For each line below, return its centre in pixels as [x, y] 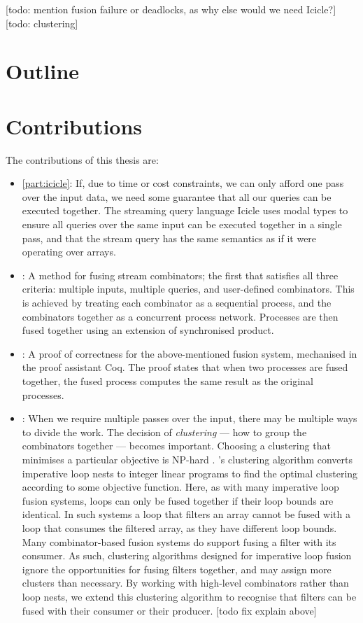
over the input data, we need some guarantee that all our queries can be [177, 196]
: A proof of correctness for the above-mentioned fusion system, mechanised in [190, 353]
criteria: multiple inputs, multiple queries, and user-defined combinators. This [188, 289]
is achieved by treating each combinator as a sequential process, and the [177, 303]
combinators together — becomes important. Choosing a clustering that [176, 446]
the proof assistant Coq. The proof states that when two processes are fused [185, 367]
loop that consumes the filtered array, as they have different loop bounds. [179, 527]
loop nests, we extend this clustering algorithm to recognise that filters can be [189, 596]
